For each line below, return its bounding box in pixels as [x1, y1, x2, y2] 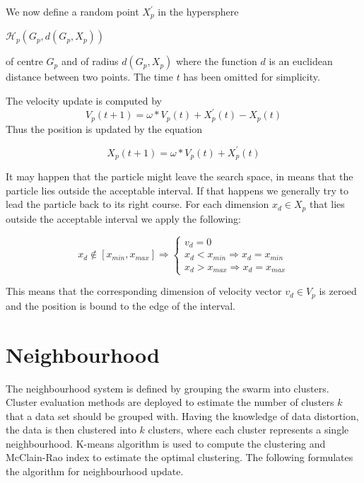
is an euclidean [269, 54, 333, 69]
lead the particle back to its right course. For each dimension [6, 197, 269, 211]
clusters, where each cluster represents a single [148, 422, 349, 437]
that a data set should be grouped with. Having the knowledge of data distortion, [6, 408, 359, 423]
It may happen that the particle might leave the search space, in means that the [6, 169, 353, 184]
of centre [6, 54, 43, 69]
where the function [175, 54, 257, 69]
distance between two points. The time [6, 69, 173, 84]
